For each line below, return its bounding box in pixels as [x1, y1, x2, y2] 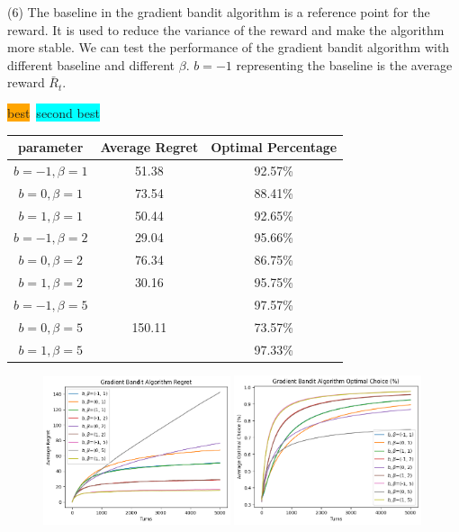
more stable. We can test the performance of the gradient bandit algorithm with [7, 38, 450, 57]
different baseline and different [7, 55, 175, 74]
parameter [18, 138, 84, 157]
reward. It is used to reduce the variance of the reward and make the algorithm [7, 20, 445, 39]
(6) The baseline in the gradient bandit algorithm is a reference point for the [7, 3, 430, 21]
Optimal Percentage [211, 138, 337, 157]
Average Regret [100, 138, 199, 157]
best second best [7, 103, 100, 122]
